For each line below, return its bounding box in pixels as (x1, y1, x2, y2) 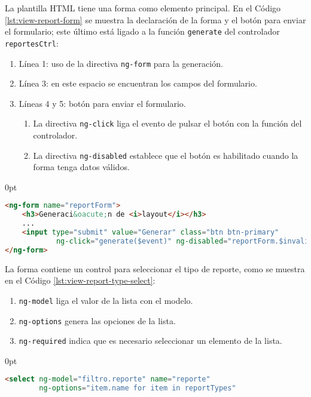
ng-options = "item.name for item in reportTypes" (39, 384, 236, 393)
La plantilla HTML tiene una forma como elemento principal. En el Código (5, 2, 281, 14)
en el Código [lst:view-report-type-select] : (5, 274, 155, 287)
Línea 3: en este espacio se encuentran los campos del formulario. (19, 77, 257, 90)
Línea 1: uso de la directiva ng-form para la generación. (19, 57, 223, 69)
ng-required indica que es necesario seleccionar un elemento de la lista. (19, 334, 282, 347)
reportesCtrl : (5, 36, 59, 49)
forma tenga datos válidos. (33, 161, 130, 173)
